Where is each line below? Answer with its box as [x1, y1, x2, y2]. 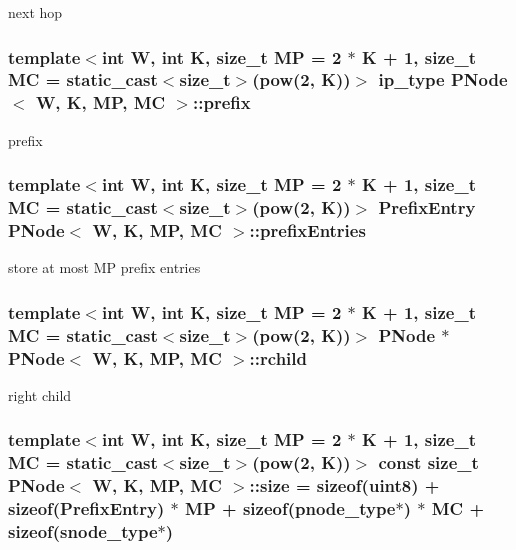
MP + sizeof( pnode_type [185, 496, 396, 521]
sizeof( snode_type [8, 519, 158, 544]
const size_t [378, 450, 479, 475]
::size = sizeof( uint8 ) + [249, 473, 440, 498]
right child [8, 384, 72, 405]
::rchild [249, 345, 307, 370]
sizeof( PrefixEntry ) [8, 496, 165, 521]
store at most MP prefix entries [8, 257, 201, 278]
